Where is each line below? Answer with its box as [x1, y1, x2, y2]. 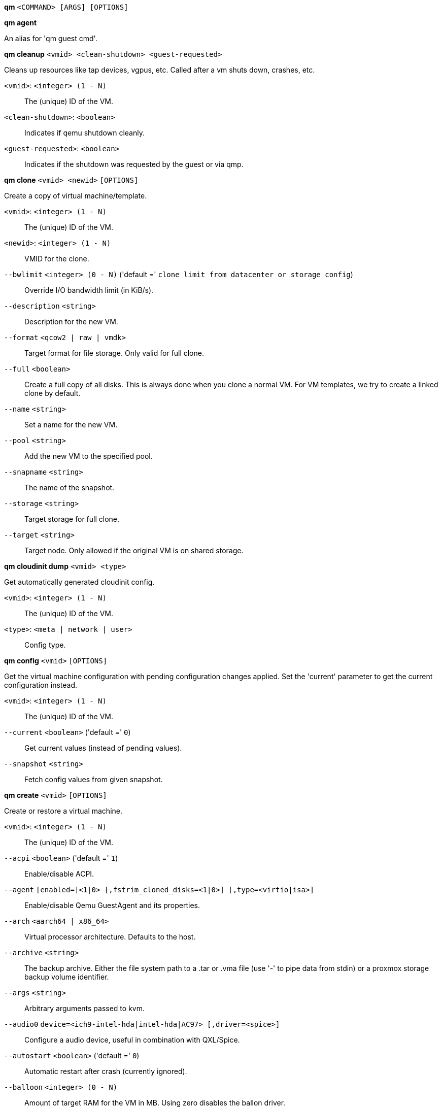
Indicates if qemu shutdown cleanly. [24, 128, 145, 137]
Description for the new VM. [24, 317, 118, 326]
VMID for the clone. [24, 254, 89, 263]
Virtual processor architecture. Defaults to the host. [24, 932, 196, 941]
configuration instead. [4, 681, 78, 689]
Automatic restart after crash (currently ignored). [24, 1067, 187, 1076]
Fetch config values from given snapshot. [24, 775, 163, 784]
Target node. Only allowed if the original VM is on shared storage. [24, 546, 244, 555]
